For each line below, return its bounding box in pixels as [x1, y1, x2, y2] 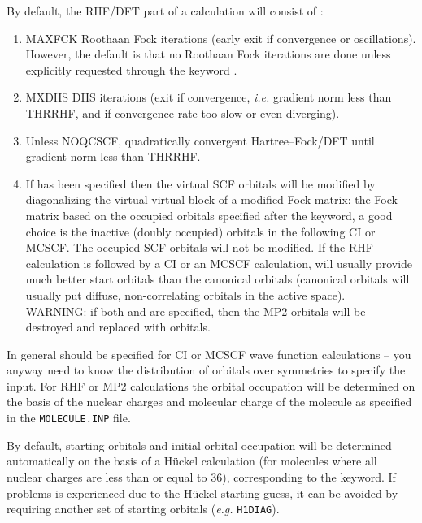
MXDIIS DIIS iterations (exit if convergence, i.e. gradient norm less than [25, 89, 392, 106]
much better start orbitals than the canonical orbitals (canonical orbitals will [25, 270, 410, 287]
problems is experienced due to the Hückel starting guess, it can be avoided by [7, 484, 398, 501]
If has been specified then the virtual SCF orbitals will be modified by [25, 175, 376, 192]
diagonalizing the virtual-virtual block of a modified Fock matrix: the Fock [25, 191, 398, 208]
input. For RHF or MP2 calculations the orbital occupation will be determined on [7, 377, 415, 394]
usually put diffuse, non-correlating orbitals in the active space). [25, 286, 346, 303]
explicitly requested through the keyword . [25, 61, 237, 78]
